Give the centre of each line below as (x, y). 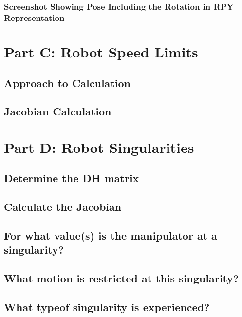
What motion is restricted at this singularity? (121, 278)
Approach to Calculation (67, 83)
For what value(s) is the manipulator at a (111, 235)
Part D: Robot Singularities (99, 147)
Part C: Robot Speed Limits (101, 51)
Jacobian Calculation (58, 111)
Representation (34, 17)
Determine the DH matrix (72, 178)
